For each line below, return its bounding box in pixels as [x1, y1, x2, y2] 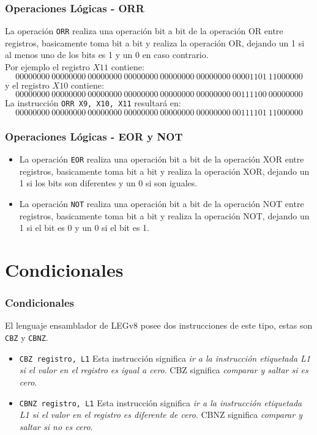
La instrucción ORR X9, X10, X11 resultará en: [5, 97, 181, 109]
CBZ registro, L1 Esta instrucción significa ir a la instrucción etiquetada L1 [19, 351, 311, 364]
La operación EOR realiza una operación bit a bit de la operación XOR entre [19, 153, 304, 166]
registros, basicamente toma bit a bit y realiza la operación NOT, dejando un [19, 209, 310, 222]
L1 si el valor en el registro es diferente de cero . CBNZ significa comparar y [19, 408, 302, 421]
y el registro [5, 78, 50, 91]
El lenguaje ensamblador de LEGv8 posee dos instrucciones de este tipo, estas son [5, 319, 313, 332]
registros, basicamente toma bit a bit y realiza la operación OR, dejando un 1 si [5, 36, 305, 49]
